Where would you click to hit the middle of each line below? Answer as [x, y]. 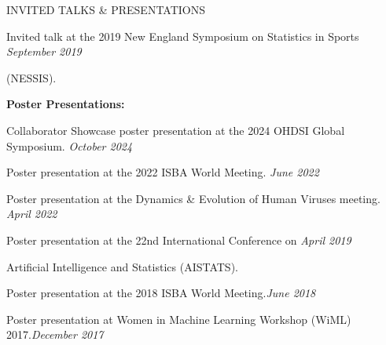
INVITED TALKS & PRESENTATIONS [106, 9]
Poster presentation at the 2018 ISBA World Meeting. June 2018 [161, 293]
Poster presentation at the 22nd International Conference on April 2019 [179, 240]
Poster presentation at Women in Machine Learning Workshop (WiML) [179, 319]
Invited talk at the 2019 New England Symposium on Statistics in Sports [183, 36]
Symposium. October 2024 [70, 145]
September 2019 [44, 51]
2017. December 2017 [55, 334]
